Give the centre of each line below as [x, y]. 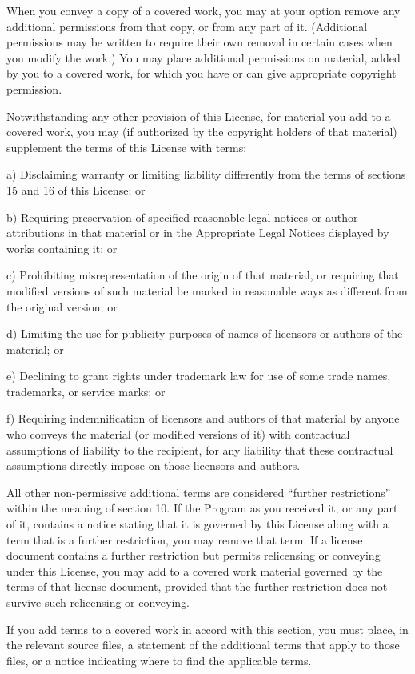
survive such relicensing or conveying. [98, 602]
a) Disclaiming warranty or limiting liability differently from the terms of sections [206, 174]
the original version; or [62, 306]
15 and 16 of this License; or [76, 189]
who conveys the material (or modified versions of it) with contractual [178, 434]
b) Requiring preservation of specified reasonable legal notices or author [182, 217]
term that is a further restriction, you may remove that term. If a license [185, 539]
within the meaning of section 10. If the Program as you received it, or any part [202, 508]
